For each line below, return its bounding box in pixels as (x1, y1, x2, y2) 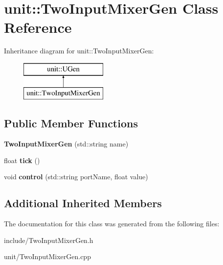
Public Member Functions (4, 116, 138, 131)
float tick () (4, 155, 40, 165)
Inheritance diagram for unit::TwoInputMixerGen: (4, 46, 154, 56)
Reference (4, 17, 72, 37)
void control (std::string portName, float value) (4, 171, 148, 182)
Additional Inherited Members (4, 195, 162, 211)
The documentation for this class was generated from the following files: (4, 218, 220, 229)
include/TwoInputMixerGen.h (4, 235, 93, 245)
